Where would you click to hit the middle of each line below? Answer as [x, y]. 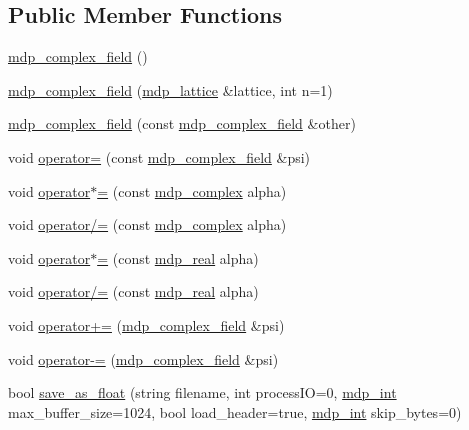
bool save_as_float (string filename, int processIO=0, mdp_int [202, 392]
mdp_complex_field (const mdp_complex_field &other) [182, 123]
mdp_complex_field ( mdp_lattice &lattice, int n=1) [170, 89]
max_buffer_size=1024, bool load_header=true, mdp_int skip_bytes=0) [235, 411]
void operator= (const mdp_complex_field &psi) [159, 156]
